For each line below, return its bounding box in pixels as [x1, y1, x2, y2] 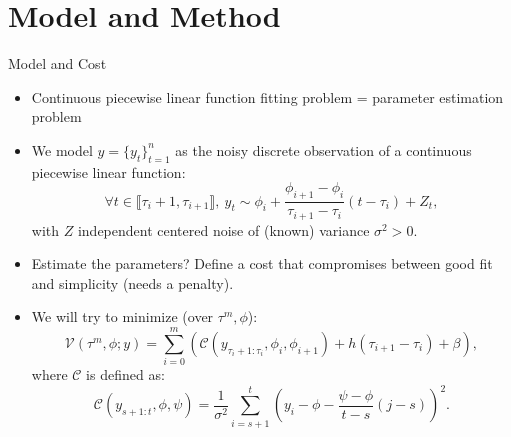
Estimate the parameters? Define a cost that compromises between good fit [31, 253, 493, 274]
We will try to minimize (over [31, 306, 214, 327]
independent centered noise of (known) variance [77, 219, 370, 240]
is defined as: [86, 364, 165, 385]
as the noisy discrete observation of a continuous [175, 139, 472, 160]
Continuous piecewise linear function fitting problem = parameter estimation [31, 86, 504, 107]
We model [31, 139, 93, 160]
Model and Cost [8, 53, 107, 74]
